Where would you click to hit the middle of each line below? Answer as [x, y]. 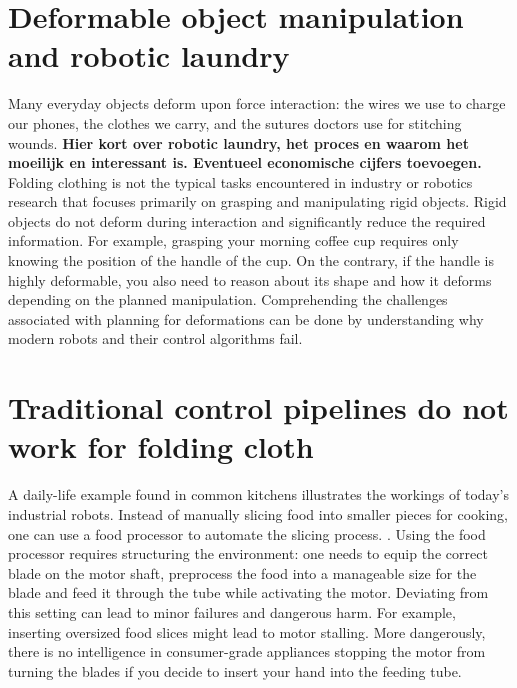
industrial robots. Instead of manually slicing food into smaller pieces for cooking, [258, 513]
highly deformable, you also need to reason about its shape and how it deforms [250, 279]
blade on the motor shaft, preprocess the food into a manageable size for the [242, 572]
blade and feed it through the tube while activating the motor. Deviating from [248, 592]
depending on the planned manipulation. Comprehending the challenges [228, 299]
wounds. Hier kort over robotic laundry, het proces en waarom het [238, 142]
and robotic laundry [149, 55]
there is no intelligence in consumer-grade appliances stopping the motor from [247, 651]
